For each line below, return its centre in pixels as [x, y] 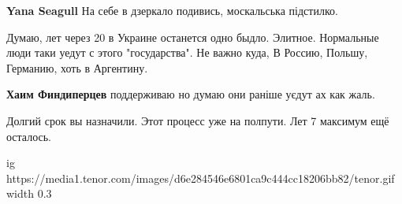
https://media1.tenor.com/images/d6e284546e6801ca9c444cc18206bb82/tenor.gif [201, 178]
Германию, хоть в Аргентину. [77, 67]
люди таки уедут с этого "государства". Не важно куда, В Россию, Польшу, [187, 52]
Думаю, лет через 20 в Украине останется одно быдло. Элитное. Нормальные [193, 37]
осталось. [29, 136]
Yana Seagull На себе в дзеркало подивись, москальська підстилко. [172, 10]
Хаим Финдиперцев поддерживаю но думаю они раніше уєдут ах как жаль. [191, 94]
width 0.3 [29, 193]
